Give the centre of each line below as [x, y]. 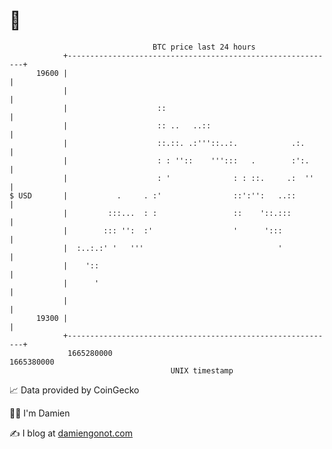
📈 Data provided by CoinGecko [74, 390]
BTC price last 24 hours [204, 47]
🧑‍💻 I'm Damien [40, 413]
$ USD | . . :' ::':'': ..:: [153, 195]
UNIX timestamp [202, 370]
